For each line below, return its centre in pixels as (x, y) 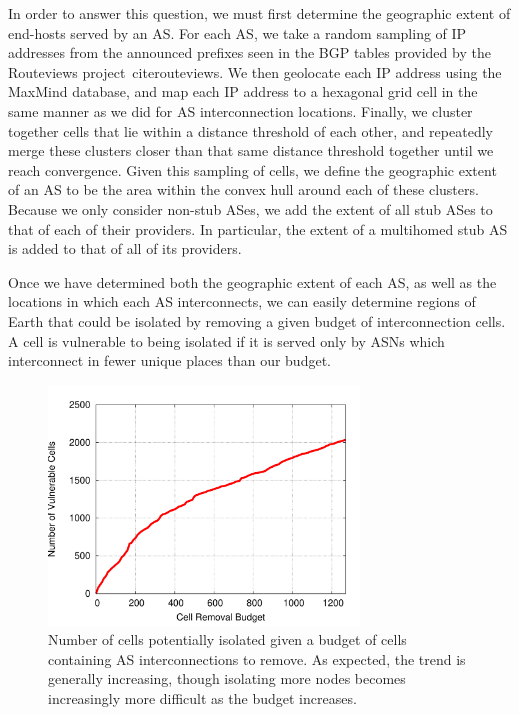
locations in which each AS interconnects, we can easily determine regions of (242, 301)
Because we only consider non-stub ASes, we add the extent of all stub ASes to (250, 208)
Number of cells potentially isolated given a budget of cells (227, 639)
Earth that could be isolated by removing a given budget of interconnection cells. (257, 320)
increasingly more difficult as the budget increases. (202, 698)
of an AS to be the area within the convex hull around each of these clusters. (243, 189)
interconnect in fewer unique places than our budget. (169, 360)
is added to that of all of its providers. (125, 248)
